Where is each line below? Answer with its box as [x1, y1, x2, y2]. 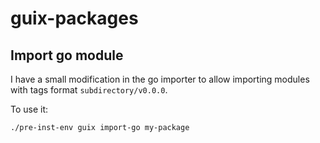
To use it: [10, 103, 49, 115]
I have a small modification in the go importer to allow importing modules [10, 73, 310, 85]
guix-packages [10, 7, 139, 30]
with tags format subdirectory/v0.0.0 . [10, 84, 168, 96]
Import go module [10, 47, 124, 64]
